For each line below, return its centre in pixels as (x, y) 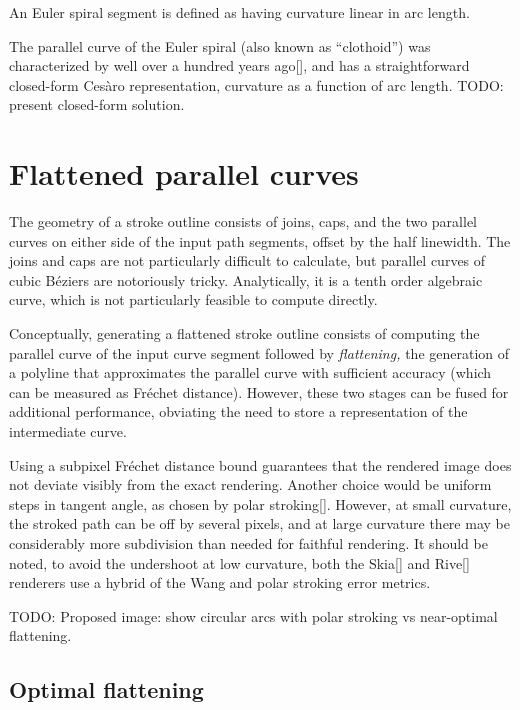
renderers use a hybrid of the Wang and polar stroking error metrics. (220, 582)
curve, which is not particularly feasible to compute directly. (193, 299)
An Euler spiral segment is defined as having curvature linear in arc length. (239, 12)
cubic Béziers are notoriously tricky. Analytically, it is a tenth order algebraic (246, 279)
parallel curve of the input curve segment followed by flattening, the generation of (259, 352)
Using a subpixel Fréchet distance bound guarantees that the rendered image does (260, 464)
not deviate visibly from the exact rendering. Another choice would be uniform (250, 484)
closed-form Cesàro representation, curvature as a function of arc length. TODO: (256, 84)
